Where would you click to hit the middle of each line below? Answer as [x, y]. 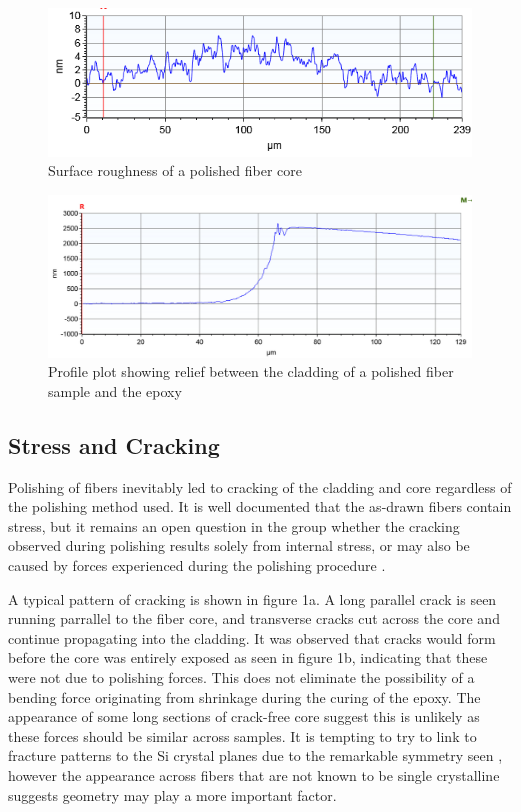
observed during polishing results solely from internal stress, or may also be [239, 545]
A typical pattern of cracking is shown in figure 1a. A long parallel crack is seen [252, 598]
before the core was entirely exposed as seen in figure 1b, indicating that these [248, 657]
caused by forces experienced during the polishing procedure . [197, 564]
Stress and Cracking [114, 444]
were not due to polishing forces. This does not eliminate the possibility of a [241, 676]
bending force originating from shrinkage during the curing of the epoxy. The [244, 696]
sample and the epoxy [115, 390]
